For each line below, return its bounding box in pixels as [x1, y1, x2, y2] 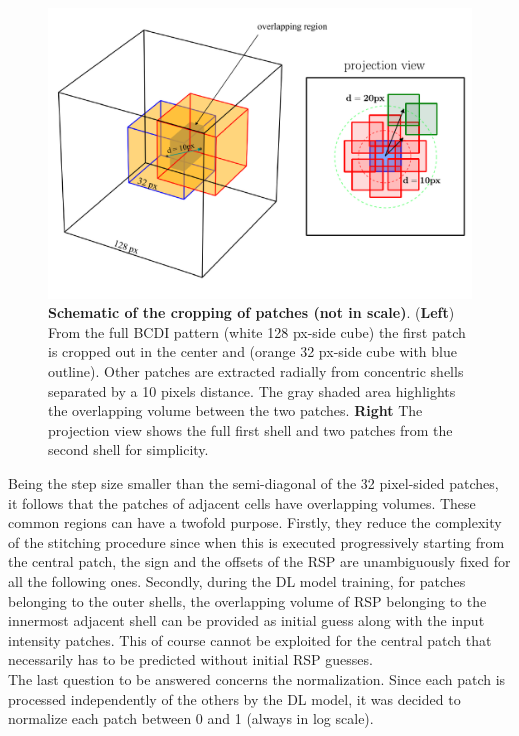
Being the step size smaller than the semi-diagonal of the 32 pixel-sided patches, [8, 473, 499, 494]
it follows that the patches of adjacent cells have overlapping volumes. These [8, 492, 476, 513]
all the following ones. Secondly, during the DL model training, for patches [8, 570, 466, 591]
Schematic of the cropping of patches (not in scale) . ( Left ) [48, 302, 455, 323]
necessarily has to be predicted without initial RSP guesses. [8, 649, 373, 670]
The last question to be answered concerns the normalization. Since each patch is [8, 668, 506, 689]
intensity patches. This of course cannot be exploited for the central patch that [8, 629, 492, 650]
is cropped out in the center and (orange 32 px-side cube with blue [48, 341, 457, 362]
